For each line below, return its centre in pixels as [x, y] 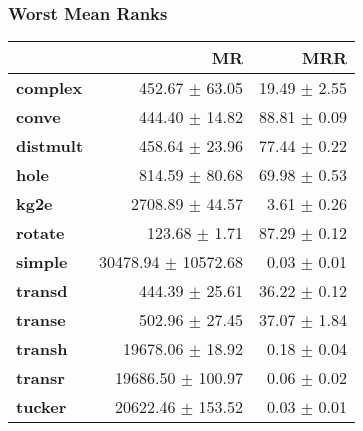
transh [42, 349]
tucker [41, 407]
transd [42, 291]
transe [41, 320]
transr [40, 378]
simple [42, 262]
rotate [40, 233]
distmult [50, 146]
